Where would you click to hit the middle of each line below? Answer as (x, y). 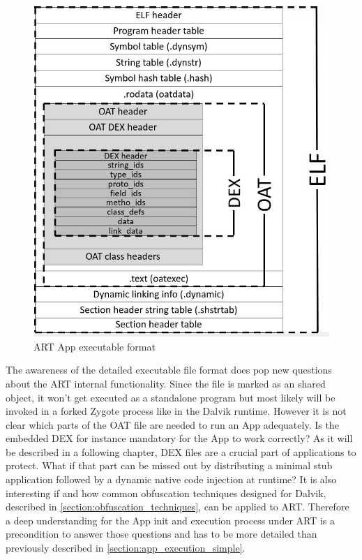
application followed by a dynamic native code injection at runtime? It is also (171, 479)
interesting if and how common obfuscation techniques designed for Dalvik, (166, 493)
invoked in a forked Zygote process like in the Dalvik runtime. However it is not (176, 411)
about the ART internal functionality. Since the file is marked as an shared (166, 383)
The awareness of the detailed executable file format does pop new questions (169, 370)
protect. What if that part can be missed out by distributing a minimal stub (169, 465)
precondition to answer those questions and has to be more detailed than (161, 534)
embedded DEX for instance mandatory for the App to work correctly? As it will (179, 438)
